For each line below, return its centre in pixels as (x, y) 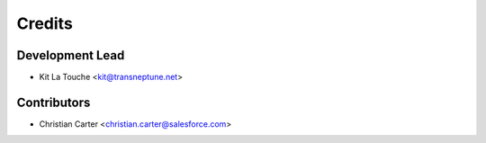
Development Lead (71, 55)
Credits (45, 23)
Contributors (54, 102)
